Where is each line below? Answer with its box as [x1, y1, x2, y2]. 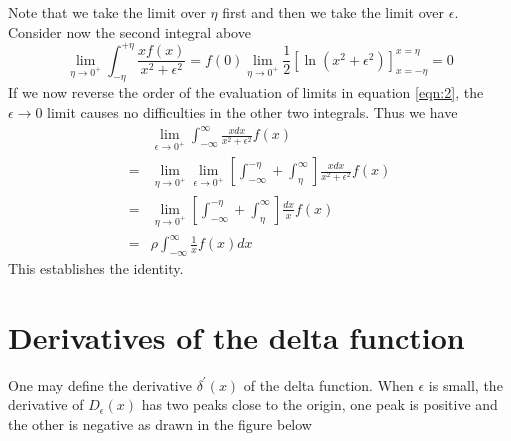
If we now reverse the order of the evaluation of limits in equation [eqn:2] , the [8, 82, 484, 103]
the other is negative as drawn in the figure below [8, 413, 312, 434]
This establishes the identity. [8, 257, 184, 278]
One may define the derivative [8, 374, 192, 395]
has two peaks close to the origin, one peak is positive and [141, 394, 498, 415]
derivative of [8, 394, 84, 415]
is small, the [428, 374, 503, 395]
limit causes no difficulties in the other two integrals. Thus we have [47, 102, 458, 123]
